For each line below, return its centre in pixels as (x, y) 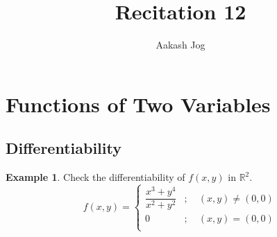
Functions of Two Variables (138, 104)
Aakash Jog (181, 45)
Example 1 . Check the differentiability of (95, 177)
